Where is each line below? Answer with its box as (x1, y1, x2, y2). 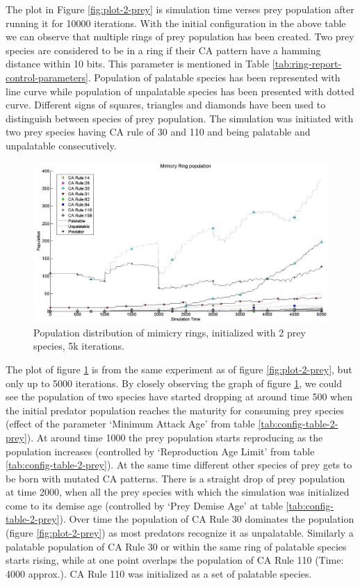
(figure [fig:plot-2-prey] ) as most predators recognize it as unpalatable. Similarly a (6, 526, 354, 540)
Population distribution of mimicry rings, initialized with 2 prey (33, 325, 306, 339)
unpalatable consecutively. (6, 138, 117, 152)
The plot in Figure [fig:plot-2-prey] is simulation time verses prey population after (6, 2, 354, 16)
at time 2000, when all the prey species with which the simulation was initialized (6, 485, 350, 499)
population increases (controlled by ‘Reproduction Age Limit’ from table (6, 443, 315, 458)
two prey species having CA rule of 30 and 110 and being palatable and (6, 124, 311, 139)
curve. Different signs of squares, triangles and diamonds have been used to (6, 97, 326, 112)
